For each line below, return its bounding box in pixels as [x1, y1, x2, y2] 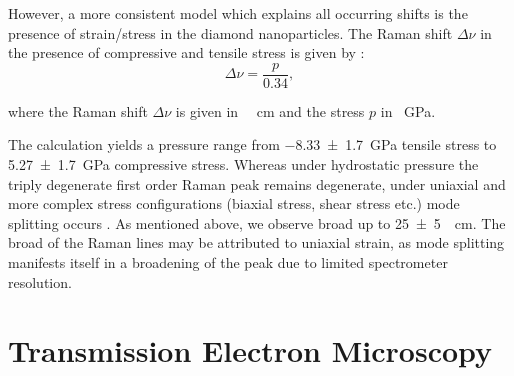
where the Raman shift [8, 100, 148, 121]
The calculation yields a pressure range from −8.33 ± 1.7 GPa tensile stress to [8, 134, 497, 155]
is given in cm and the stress [175, 100, 365, 121]
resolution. [8, 271, 72, 292]
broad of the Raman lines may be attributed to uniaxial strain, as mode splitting [8, 232, 505, 253]
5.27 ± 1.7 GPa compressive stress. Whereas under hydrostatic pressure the [8, 154, 479, 175]
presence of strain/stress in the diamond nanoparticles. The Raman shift [8, 22, 453, 43]
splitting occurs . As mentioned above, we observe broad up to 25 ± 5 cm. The [8, 212, 506, 233]
